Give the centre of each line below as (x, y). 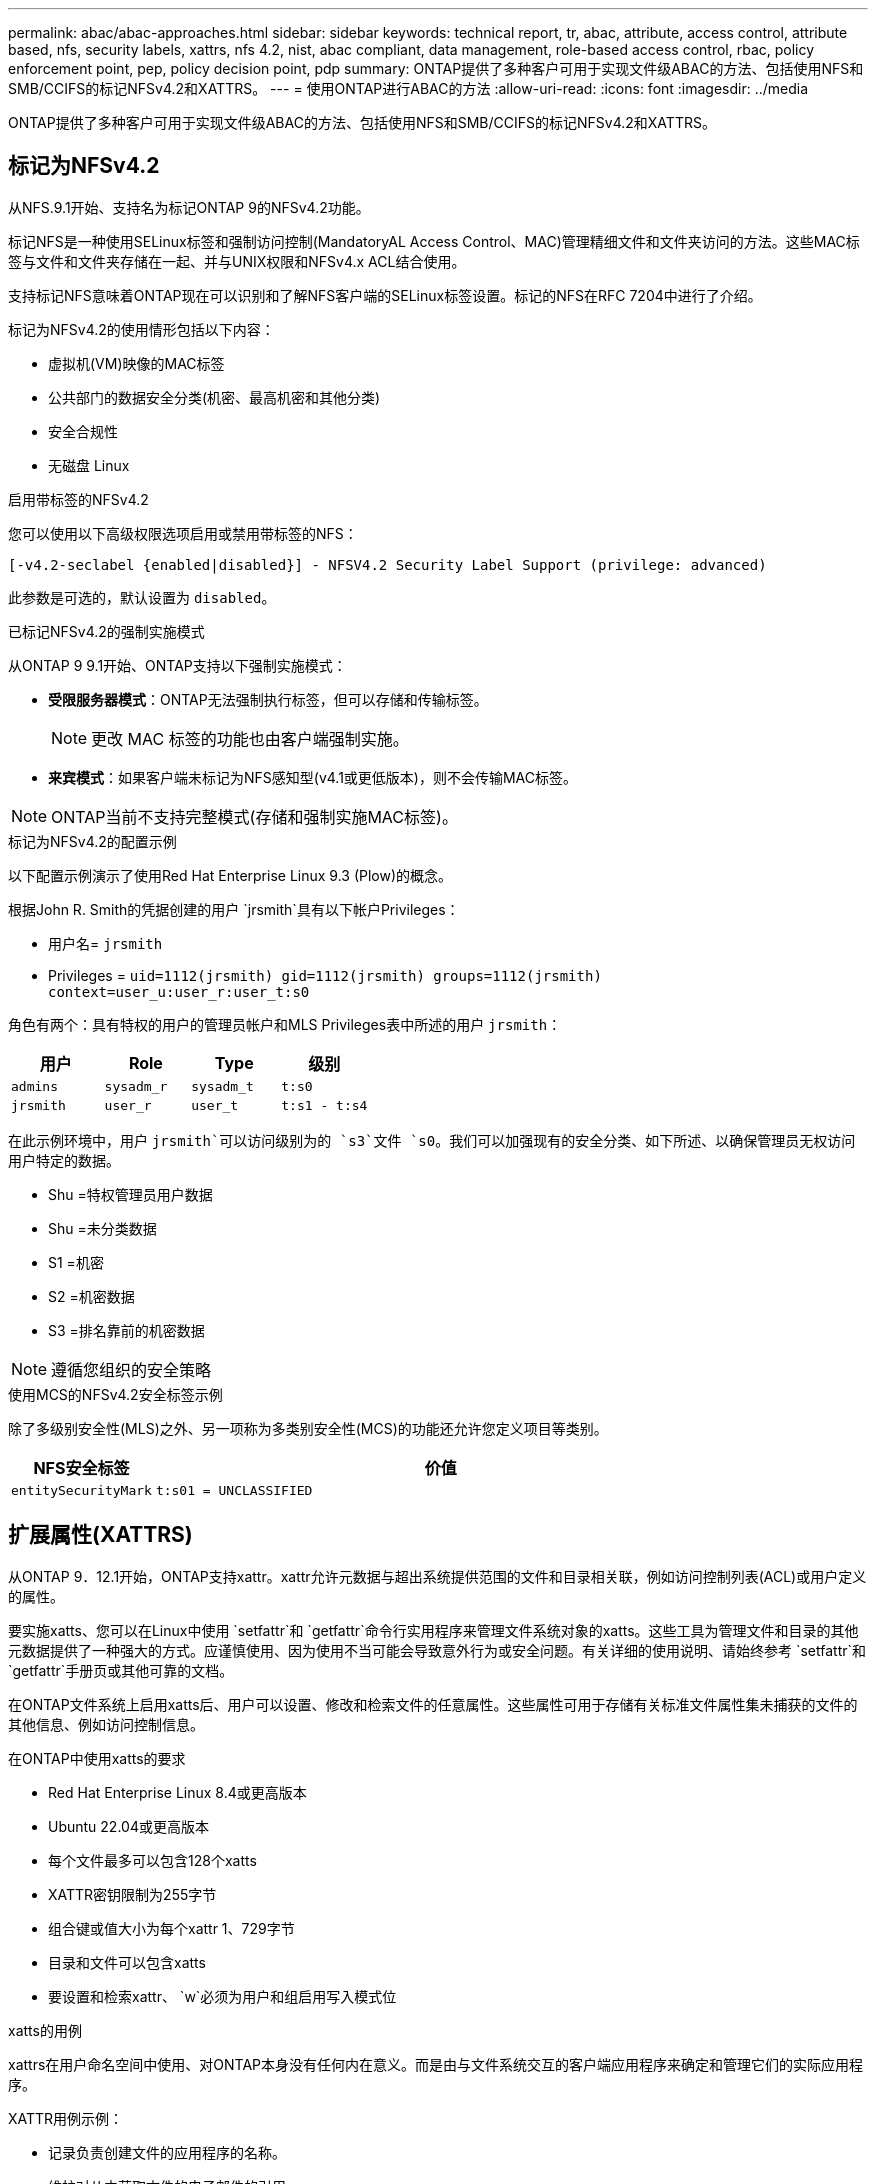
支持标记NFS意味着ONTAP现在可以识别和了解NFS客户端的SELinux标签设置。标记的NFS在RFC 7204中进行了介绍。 (385, 295)
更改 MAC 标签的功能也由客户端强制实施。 (250, 738)
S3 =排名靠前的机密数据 (126, 1330)
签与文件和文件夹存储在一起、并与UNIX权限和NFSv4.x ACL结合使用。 (237, 261)
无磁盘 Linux (89, 465)
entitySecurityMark (81, 1490)
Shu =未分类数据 (102, 1228)
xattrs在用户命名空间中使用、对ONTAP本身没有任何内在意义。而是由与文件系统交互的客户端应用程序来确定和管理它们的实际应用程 (436, 2064)
